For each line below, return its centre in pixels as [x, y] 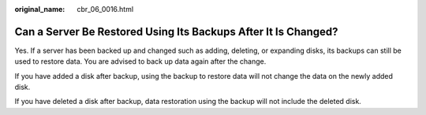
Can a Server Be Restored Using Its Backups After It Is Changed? [176, 32]
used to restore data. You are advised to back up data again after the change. [140, 61]
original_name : [40, 9]
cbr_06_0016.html [105, 9]
